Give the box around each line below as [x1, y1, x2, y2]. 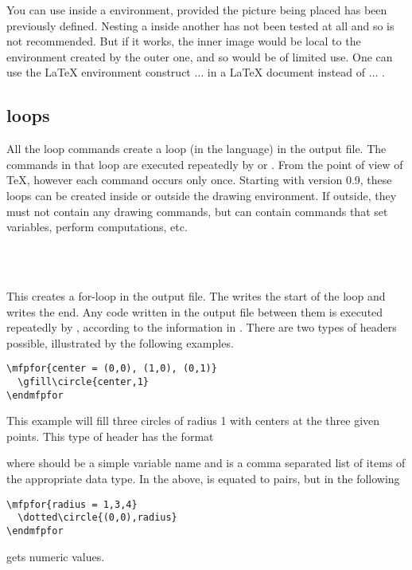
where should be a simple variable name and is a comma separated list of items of [6, 454, 406, 471]
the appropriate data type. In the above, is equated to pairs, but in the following [6, 470, 400, 487]
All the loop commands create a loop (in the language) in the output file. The [6, 140, 387, 157]
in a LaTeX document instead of [207, 64, 366, 81]
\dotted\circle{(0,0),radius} [17, 512, 177, 524]
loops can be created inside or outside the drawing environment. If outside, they [6, 187, 397, 203]
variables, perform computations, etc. [6, 218, 188, 235]
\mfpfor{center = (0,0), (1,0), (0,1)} [6, 363, 217, 375]
